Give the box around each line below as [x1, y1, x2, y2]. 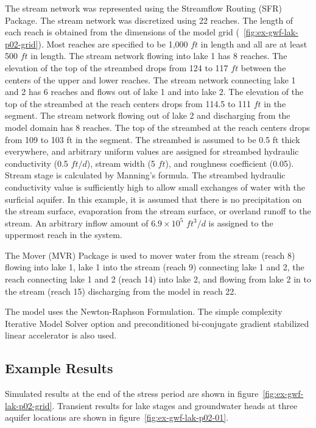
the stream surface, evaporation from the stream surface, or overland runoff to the [5, 205, 311, 217]
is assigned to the [208, 216, 273, 229]
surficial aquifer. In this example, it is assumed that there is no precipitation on [5, 192, 302, 205]
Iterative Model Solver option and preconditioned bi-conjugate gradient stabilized [5, 317, 309, 329]
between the [241, 61, 286, 74]
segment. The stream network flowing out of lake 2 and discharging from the [5, 109, 290, 122]
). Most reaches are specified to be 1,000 [38, 37, 188, 50]
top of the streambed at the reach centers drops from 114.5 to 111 [5, 97, 251, 110]
